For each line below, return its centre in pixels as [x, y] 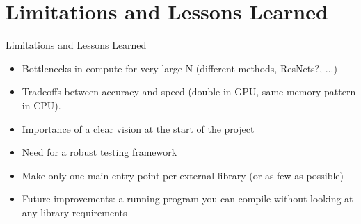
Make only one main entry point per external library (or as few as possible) [183, 175]
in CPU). [41, 105]
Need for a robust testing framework [99, 152]
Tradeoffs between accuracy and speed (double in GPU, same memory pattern [189, 91]
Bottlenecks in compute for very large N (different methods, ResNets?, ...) [179, 68]
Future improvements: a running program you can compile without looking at [187, 199]
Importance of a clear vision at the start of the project [138, 128]
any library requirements [74, 212]
